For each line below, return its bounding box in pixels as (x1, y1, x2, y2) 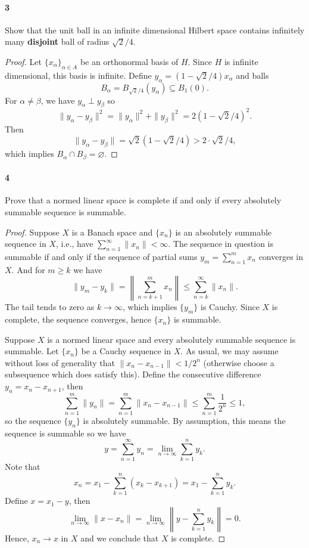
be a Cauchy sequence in (81, 345, 171, 357)
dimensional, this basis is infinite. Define (5, 69, 152, 81)
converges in (258, 250, 304, 262)
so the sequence (5, 414, 61, 426)
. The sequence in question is (168, 237, 274, 250)
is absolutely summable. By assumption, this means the (83, 414, 286, 426)
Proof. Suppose (5, 225, 60, 238)
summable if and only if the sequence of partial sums (5, 250, 198, 262)
